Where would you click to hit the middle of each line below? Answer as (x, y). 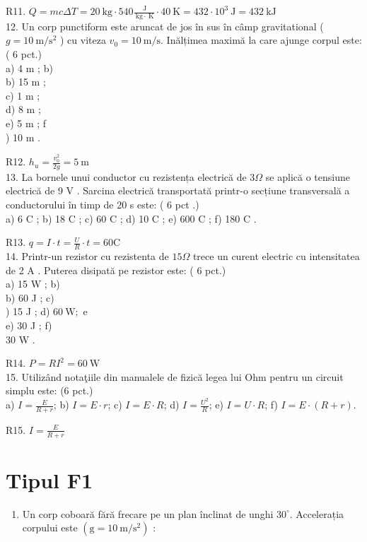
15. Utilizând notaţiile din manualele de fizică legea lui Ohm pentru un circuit (175, 376)
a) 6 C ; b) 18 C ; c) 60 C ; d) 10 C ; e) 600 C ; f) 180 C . (131, 218)
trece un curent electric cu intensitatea (276, 256)
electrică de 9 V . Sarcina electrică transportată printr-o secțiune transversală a (178, 190)
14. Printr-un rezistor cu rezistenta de (87, 256)
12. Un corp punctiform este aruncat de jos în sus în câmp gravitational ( (165, 26)
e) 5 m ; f (26, 123)
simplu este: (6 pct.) (49, 390)
